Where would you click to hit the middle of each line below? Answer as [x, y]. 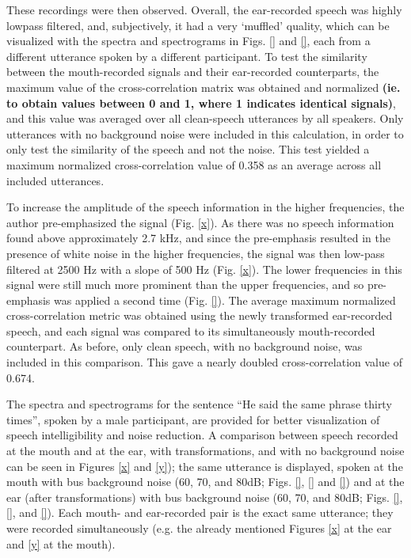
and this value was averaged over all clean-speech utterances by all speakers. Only [205, 118]
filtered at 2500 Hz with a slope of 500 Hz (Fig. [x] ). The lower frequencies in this [204, 269]
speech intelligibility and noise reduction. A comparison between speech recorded [202, 435]
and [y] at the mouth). [61, 543]
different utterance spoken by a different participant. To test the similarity [187, 56]
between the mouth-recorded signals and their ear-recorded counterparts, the [193, 72]
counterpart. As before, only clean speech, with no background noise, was [185, 346]
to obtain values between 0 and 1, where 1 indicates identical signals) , [202, 102]
